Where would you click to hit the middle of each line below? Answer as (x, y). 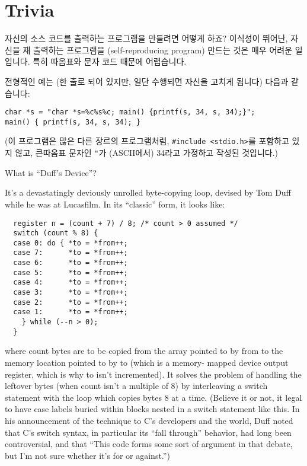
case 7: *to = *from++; (71, 253)
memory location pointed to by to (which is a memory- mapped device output (147, 362)
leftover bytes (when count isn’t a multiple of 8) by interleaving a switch (136, 386)
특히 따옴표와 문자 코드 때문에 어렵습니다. (110, 61)
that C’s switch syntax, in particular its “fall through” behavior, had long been (148, 432)
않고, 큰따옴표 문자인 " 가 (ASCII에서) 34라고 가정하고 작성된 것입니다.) (147, 153)
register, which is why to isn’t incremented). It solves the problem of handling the (153, 374)
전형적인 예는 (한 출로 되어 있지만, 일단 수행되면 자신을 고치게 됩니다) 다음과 (147, 81)
